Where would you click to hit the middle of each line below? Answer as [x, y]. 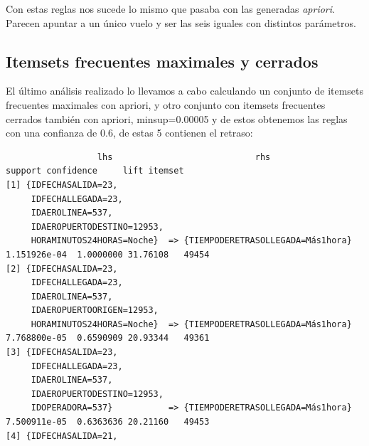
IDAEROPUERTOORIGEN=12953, [95, 310]
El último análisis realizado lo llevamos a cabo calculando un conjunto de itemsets [185, 91]
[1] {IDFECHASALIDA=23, [62, 185]
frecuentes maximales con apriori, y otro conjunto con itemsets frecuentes [166, 104]
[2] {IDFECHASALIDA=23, [62, 269]
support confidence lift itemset [95, 171]
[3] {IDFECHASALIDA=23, [62, 352]
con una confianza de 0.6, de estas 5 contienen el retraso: [129, 133]
